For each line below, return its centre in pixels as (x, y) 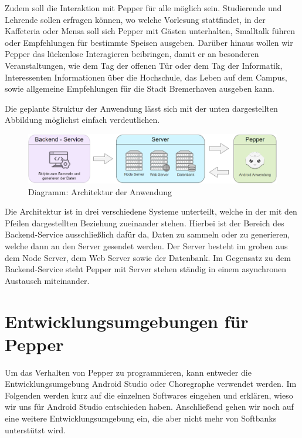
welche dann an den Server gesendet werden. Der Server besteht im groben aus (146, 245)
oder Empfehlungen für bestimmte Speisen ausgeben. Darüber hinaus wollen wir (149, 42)
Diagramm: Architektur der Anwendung (100, 191)
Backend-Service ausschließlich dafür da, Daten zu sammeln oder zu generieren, (147, 234)
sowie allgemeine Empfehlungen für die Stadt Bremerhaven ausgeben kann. (140, 88)
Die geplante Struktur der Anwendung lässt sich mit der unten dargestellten (141, 108)
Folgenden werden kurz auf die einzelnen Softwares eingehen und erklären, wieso (149, 395)
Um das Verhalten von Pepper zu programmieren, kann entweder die (128, 372)
